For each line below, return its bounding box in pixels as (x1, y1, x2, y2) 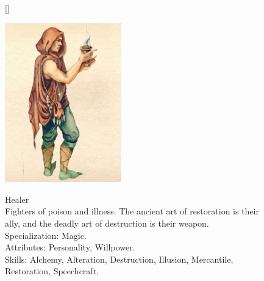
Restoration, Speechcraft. (5, 265, 99, 277)
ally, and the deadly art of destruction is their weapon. (5, 216, 209, 229)
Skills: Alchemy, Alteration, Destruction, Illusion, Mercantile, (5, 252, 234, 265)
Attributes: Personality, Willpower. (5, 241, 135, 254)
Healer (5, 192, 29, 205)
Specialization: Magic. (5, 228, 87, 241)
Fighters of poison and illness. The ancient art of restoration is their (5, 205, 259, 217)
